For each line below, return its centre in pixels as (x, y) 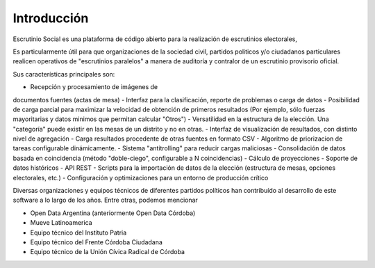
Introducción (51, 18)
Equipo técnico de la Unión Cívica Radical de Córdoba (108, 252)
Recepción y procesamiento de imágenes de (94, 87)
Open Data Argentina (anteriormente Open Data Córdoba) (113, 213)
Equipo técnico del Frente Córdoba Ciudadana (97, 242)
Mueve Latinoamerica (61, 223)
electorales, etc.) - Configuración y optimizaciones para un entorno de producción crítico (141, 178)
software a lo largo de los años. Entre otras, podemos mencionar (105, 200)
